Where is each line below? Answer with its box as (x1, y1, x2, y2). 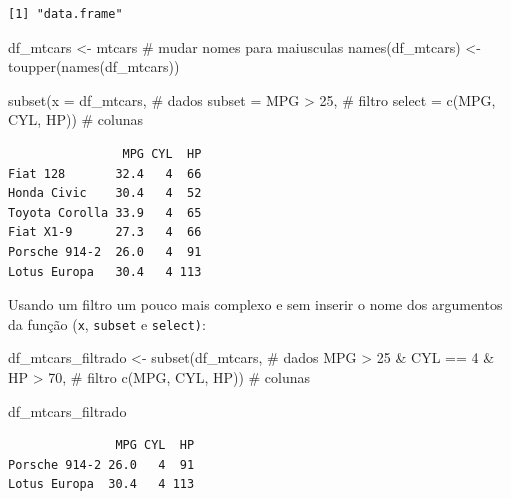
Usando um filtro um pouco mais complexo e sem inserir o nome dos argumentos (8, 294, 503, 315)
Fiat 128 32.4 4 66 (8, 166, 202, 181)
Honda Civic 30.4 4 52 (8, 186, 202, 201)
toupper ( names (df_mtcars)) (8, 56, 180, 77)
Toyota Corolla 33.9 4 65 (8, 205, 202, 220)
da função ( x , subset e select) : (8, 313, 206, 334)
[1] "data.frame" (8, 7, 123, 21)
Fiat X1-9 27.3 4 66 (8, 225, 202, 240)
